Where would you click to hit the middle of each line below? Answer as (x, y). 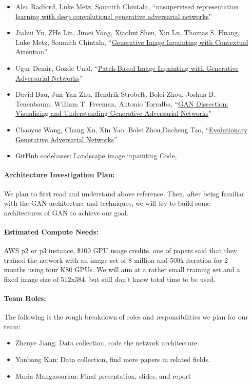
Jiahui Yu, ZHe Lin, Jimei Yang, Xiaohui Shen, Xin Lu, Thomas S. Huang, (127, 32)
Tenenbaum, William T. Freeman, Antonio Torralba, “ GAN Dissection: (122, 103)
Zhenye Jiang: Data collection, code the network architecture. (107, 343)
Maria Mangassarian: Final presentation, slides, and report (103, 375)
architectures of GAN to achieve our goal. (66, 212)
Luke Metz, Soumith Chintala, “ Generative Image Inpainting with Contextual (132, 42)
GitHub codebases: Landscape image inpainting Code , (96, 156)
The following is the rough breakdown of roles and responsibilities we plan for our (126, 317)
